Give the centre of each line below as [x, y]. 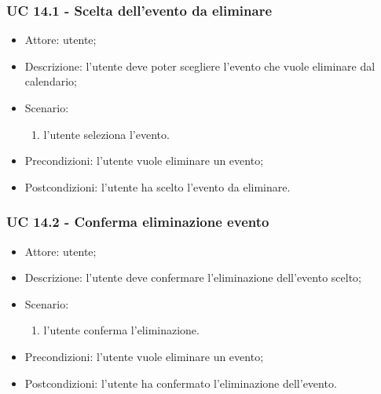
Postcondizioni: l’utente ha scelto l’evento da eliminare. [158, 186]
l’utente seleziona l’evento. [106, 134]
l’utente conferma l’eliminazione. [121, 330]
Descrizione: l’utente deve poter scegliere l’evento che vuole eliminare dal [200, 66]
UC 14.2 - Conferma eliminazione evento [138, 222]
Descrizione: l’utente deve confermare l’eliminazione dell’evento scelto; [193, 277]
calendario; [51, 81]
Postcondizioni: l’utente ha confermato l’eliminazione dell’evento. [181, 383]
